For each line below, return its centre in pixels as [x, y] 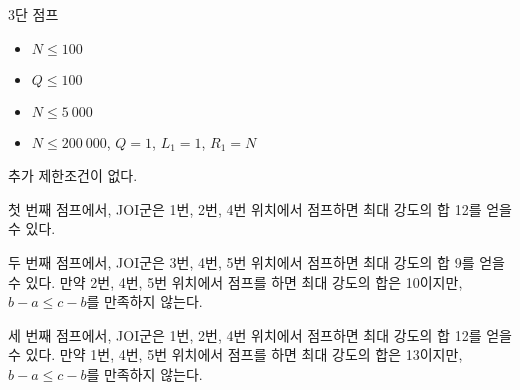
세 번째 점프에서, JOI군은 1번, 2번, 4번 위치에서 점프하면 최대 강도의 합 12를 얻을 [260, 334]
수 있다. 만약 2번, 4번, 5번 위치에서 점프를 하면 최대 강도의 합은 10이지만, [235, 281]
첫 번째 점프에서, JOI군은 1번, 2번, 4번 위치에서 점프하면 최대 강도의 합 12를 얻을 [260, 208]
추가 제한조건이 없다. [73, 175]
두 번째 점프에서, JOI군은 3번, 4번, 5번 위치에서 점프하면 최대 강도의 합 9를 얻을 [256, 261]
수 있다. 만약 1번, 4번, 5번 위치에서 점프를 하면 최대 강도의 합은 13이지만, [235, 354]
